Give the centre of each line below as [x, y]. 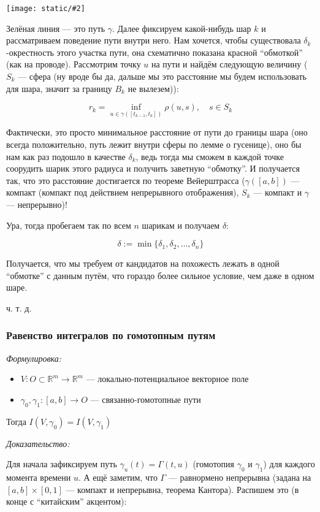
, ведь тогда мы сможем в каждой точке [210, 156]
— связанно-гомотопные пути [146, 399]
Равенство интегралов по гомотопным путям [111, 335]
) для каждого [289, 464]
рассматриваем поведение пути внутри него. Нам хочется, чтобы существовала [154, 40]
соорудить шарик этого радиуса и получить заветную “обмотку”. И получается [153, 168]
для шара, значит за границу [59, 88]
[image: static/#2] [46, 9]
